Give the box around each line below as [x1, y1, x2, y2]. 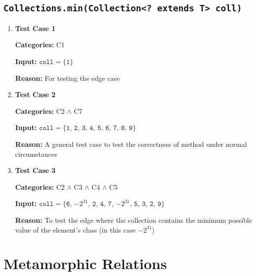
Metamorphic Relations [3, 253, 167, 274]
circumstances [15, 148, 57, 159]
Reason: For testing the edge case [15, 72, 120, 83]
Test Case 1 [15, 23, 56, 33]
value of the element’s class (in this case [15, 224, 136, 235]
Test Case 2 [15, 89, 56, 100]
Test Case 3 [15, 165, 56, 175]
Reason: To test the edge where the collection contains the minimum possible [15, 214, 252, 225]
